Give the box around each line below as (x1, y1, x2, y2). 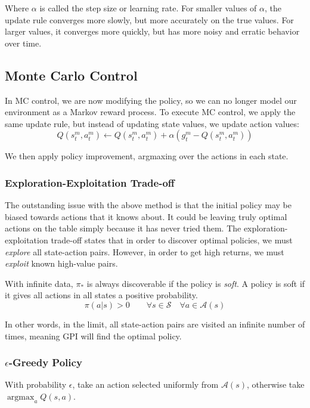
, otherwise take (246, 378, 305, 391)
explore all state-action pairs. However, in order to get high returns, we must (5, 245, 284, 258)
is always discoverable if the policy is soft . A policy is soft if (86, 277, 305, 289)
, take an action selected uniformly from (72, 378, 219, 391)
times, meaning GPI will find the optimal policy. (5, 329, 182, 342)
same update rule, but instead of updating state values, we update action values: (5, 117, 299, 129)
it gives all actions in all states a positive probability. (5, 289, 198, 301)
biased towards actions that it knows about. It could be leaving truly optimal (5, 210, 287, 222)
